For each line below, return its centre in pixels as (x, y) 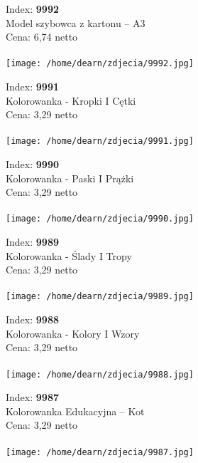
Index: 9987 (32, 397)
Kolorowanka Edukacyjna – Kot (75, 411)
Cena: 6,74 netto (42, 37)
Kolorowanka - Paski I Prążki (70, 178)
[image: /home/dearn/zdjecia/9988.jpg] (100, 374)
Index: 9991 (32, 87)
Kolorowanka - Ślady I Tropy (69, 255)
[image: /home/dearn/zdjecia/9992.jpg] (100, 64)
